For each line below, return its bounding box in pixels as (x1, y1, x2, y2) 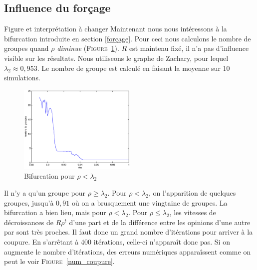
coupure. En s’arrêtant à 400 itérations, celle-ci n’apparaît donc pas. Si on (4, 236, 230, 247)
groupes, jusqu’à (4, 197, 54, 208)
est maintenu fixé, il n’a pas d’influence (129, 43, 249, 53)
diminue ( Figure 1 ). (57, 43, 119, 53)
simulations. (4, 72, 40, 83)
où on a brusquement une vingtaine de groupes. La (71, 197, 228, 208)
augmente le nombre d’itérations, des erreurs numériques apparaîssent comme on (4, 246, 251, 257)
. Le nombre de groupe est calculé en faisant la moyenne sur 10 (37, 62, 230, 73)
